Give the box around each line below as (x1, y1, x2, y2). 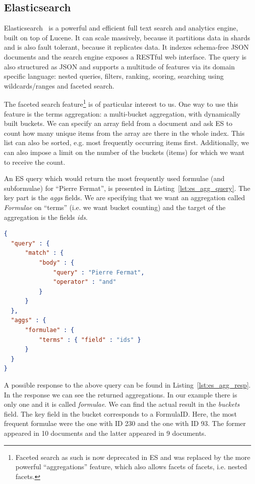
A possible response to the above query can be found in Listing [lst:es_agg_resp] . (4, 380, 251, 390)
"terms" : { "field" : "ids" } (39, 336, 141, 343)
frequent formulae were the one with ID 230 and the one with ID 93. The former (4, 418, 246, 428)
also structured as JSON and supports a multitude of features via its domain (4, 61, 235, 71)
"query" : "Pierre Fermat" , (53, 269, 145, 276)
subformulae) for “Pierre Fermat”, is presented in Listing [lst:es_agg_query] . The (4, 182, 251, 193)
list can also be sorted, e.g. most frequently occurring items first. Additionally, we (4, 137, 249, 148)
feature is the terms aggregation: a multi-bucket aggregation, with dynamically (4, 108, 241, 119)
